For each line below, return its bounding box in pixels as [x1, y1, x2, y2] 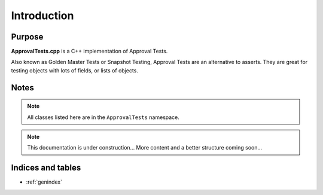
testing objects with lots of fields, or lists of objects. [11, 66, 139, 74]
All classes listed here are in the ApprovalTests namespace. [27, 114, 179, 121]
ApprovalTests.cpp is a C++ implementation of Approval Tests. [11, 48, 168, 55]
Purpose [11, 32, 44, 42]
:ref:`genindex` [26, 178, 63, 185]
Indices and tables [11, 163, 81, 173]
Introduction [11, 9, 74, 22]
